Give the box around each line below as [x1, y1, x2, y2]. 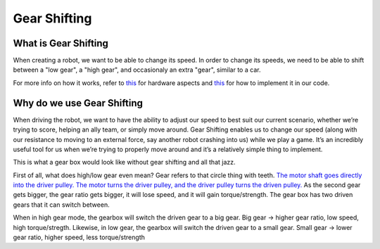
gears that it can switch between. [13, 200, 110, 209]
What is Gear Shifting [13, 37, 109, 49]
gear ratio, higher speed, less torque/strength [13, 233, 146, 242]
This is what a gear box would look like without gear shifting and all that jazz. [13, 158, 236, 167]
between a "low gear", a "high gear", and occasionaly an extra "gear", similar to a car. [13, 65, 261, 74]
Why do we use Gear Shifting [13, 97, 144, 109]
